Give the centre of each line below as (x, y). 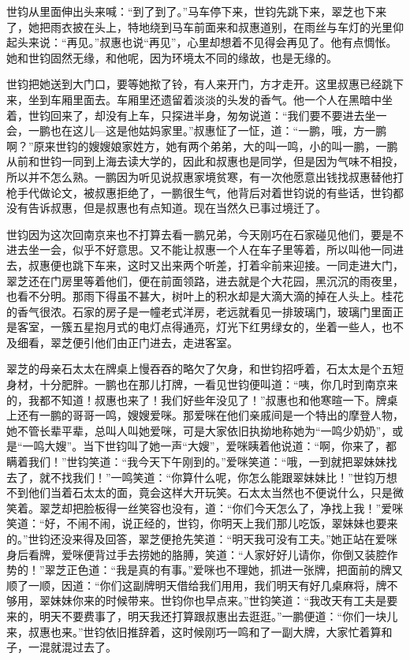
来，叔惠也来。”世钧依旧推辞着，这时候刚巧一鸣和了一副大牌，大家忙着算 (194, 631)
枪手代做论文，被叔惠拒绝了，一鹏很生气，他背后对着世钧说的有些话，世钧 (199, 192)
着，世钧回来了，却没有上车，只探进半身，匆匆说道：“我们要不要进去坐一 (197, 115)
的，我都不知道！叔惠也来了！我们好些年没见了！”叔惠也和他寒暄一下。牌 (197, 399)
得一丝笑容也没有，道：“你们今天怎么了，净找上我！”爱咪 (254, 507)
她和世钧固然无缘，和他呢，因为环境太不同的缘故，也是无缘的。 (172, 57)
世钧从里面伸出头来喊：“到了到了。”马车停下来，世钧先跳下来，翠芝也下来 (197, 11)
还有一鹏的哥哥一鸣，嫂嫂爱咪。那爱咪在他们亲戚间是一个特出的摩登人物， (210, 415)
